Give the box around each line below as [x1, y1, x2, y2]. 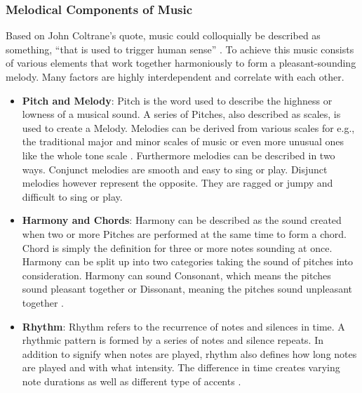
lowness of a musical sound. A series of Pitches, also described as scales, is [22, 107, 341, 121]
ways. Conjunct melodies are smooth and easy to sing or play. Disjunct [22, 161, 328, 176]
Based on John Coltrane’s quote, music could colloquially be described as [6, 28, 321, 43]
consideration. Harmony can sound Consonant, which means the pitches [22, 267, 331, 282]
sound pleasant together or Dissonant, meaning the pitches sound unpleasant [22, 281, 353, 296]
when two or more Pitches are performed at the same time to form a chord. [22, 226, 347, 241]
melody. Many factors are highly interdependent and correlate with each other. [6, 69, 344, 84]
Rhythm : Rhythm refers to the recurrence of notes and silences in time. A [22, 319, 345, 333]
